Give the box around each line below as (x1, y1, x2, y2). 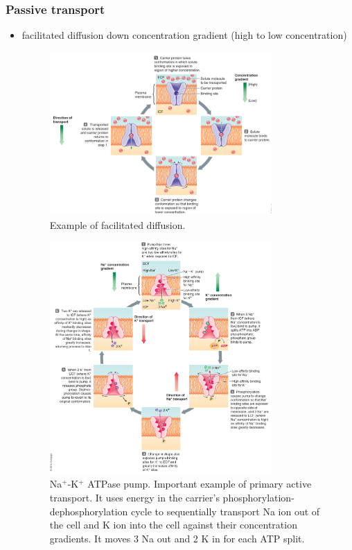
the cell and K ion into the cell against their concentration (49, 517, 297, 532)
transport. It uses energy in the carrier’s (49, 490, 220, 505)
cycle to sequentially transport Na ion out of (131, 504, 320, 518)
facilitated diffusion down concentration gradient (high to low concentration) (21, 28, 347, 42)
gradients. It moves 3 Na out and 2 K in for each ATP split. (49, 531, 305, 545)
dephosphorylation (49, 504, 128, 518)
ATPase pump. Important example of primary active (87, 476, 312, 491)
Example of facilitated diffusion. (49, 217, 186, 232)
